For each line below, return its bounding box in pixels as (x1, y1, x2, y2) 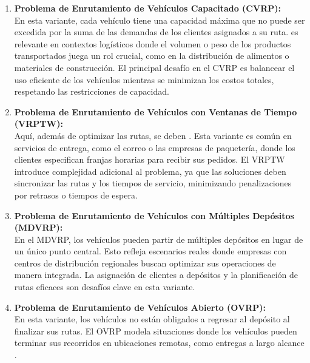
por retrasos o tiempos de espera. (14, 188, 138, 201)
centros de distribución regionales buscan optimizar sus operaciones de (14, 256, 276, 269)
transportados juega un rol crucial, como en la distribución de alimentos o (14, 49, 289, 62)
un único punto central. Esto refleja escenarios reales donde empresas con (14, 245, 287, 257)
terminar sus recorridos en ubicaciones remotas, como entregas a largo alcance (14, 336, 305, 349)
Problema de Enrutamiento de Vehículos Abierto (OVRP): (14, 300, 266, 313)
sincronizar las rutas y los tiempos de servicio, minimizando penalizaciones (14, 177, 292, 189)
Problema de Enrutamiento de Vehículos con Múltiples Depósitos (14, 209, 294, 222)
